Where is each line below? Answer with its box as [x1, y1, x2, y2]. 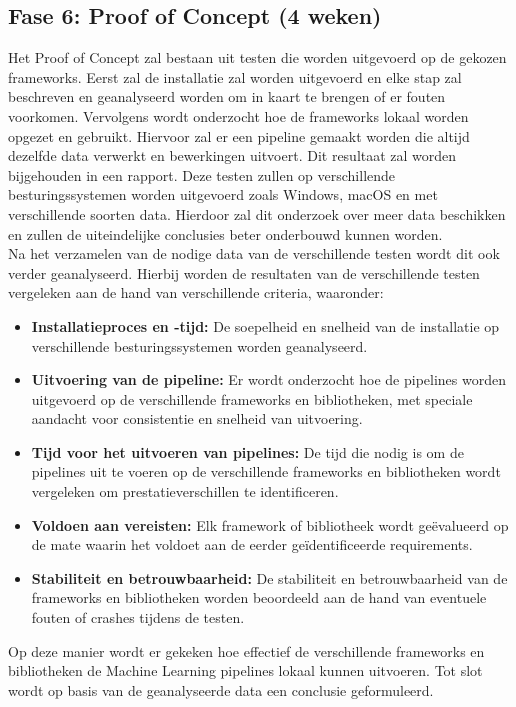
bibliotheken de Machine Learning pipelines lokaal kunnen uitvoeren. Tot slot [8, 660, 483, 681]
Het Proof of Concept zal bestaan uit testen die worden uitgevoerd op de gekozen [8, 47, 507, 68]
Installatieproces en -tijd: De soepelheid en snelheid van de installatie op [31, 315, 500, 336]
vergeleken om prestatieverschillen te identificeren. [31, 481, 339, 502]
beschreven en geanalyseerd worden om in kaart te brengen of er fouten [8, 86, 446, 107]
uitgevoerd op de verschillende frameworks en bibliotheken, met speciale [31, 388, 473, 409]
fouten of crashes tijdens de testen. [31, 607, 245, 628]
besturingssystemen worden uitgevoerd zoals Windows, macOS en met [8, 184, 438, 205]
